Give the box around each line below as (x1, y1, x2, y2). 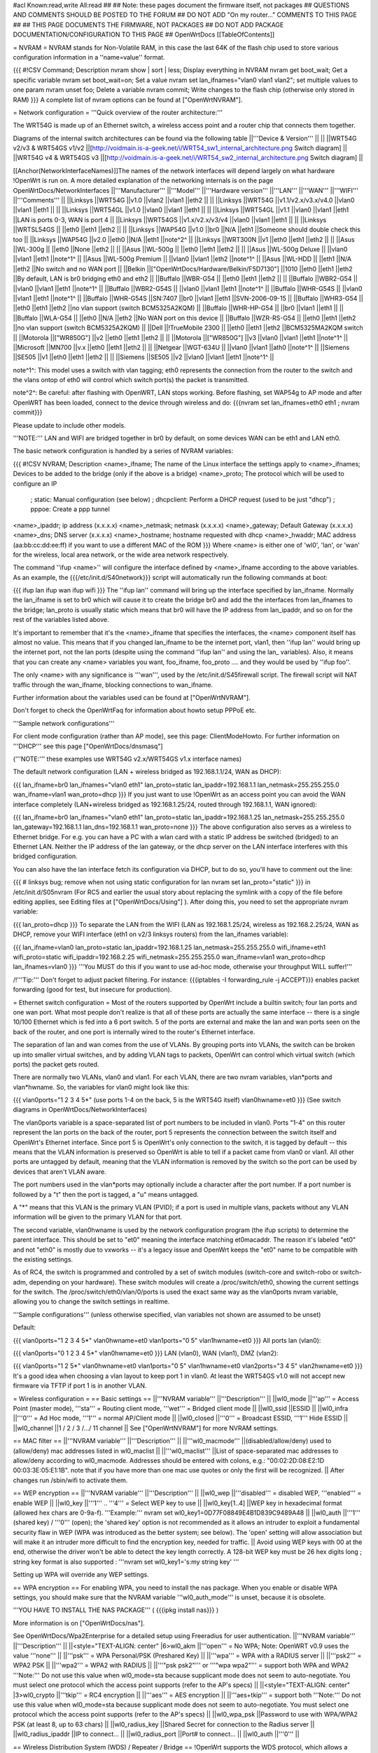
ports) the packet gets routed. (13, 1060, 99, 1069)
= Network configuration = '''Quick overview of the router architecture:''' (13, 108, 223, 116)
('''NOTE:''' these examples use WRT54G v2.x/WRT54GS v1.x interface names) (13, 754, 242, 763)
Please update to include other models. (13, 421, 126, 429)
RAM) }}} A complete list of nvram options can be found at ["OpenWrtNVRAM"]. (13, 95, 243, 104)
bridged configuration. (13, 852, 78, 860)
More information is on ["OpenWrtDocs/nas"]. (13, 1618, 145, 1627)
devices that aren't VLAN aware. (13, 1167, 106, 1176)
